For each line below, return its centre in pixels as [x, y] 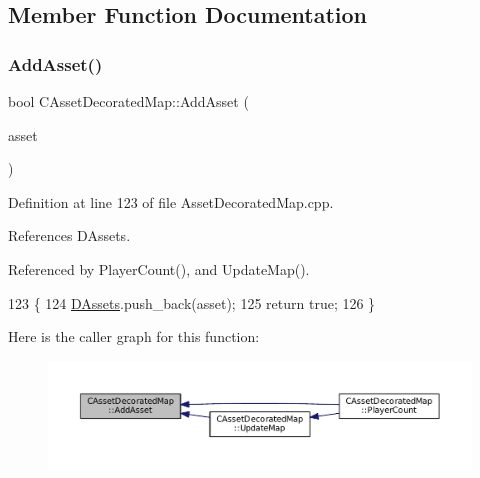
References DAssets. [69, 235]
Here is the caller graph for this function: [134, 336]
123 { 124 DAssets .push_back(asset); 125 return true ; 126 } [192, 302]
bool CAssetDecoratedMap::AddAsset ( [128, 101]
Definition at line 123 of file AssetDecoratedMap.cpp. [171, 201]
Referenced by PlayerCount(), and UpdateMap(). [159, 268]
